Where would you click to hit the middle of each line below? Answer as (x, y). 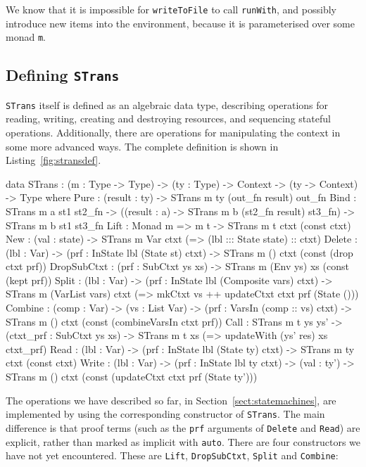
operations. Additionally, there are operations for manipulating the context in (173, 132)
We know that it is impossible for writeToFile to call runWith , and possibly (171, 9)
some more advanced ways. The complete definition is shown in (142, 146)
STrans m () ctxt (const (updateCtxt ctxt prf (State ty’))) (132, 377)
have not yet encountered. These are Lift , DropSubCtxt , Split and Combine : (172, 455)
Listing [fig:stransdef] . (53, 160)
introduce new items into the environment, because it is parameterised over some (180, 23)
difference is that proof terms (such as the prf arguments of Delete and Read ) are (183, 427)
